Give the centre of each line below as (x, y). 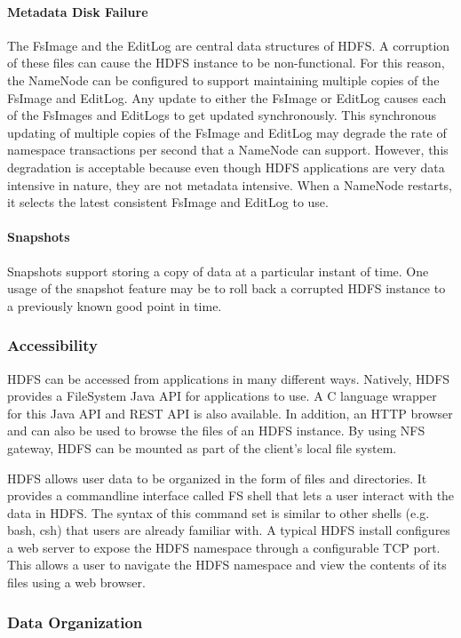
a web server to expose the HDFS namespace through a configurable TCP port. (224, 547)
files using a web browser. (76, 582)
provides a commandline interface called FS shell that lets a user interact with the (231, 495)
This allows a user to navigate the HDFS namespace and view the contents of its (227, 565)
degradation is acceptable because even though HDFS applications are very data (226, 167)
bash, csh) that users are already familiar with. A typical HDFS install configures (229, 530)
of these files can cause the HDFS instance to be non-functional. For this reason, (226, 63)
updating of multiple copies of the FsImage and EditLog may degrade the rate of (227, 132)
